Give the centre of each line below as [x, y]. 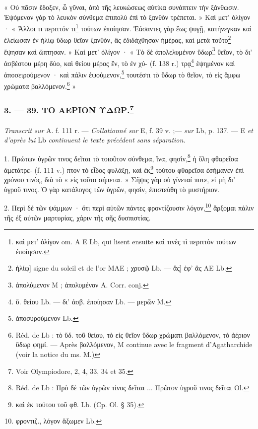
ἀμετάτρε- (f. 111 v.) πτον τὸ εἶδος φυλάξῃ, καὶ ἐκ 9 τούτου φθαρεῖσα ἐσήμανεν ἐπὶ [124, 169]
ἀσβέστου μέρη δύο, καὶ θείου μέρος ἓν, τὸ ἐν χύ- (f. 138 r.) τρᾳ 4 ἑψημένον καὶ [120, 62]
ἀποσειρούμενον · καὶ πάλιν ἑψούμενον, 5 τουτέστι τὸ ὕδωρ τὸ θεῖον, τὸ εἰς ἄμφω [122, 74]
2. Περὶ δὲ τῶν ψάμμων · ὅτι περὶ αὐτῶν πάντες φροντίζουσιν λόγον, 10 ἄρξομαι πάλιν [129, 207]
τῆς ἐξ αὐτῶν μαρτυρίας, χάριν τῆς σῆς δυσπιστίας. [77, 217]
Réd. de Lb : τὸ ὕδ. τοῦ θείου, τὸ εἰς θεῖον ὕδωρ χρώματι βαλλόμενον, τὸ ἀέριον [133, 334]
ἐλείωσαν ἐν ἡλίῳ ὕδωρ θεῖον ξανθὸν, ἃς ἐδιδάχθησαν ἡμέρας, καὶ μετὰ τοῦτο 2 [118, 39]
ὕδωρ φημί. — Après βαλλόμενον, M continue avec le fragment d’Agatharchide [134, 344]
